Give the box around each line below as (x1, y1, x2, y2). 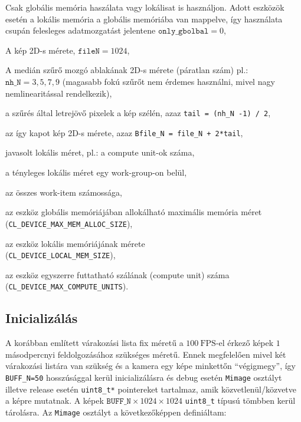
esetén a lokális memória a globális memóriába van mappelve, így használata (5, 12, 283, 25)
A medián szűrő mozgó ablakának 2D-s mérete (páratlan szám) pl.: (5, 64, 248, 76)
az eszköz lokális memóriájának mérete (5, 237, 145, 249)
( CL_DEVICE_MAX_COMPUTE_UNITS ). (5, 280, 129, 292)
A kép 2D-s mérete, (5, 44, 76, 56)
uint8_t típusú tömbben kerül (185, 394, 296, 407)
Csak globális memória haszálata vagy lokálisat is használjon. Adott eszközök (5, 1, 284, 13)
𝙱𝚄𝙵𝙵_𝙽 (106, 397, 131, 406)
